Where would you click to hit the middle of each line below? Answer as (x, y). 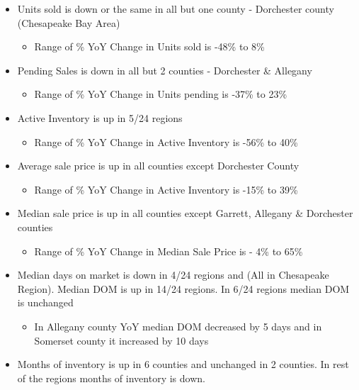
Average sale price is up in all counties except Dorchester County (158, 166)
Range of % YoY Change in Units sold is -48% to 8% (149, 46)
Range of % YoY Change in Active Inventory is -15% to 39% (166, 189)
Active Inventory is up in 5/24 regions (100, 117)
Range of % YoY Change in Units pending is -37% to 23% (161, 94)
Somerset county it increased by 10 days (121, 340)
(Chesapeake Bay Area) (69, 22)
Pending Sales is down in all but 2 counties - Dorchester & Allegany (165, 70)
